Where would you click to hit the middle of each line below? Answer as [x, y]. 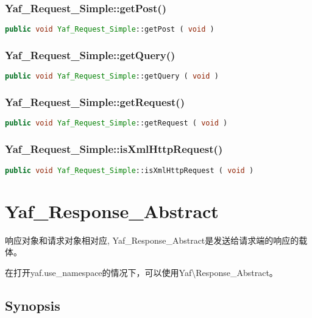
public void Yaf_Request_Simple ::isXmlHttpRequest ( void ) [129, 170]
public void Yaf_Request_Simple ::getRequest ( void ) [116, 123]
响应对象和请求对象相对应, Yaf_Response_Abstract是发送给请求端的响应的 [152, 240]
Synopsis [33, 305]
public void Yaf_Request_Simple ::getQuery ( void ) [112, 76]
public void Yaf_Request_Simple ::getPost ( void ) [110, 30]
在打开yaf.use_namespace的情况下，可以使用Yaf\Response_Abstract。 [141, 272]
